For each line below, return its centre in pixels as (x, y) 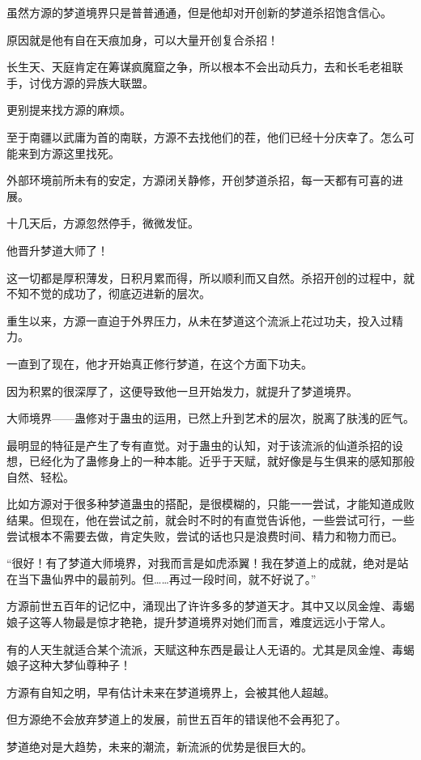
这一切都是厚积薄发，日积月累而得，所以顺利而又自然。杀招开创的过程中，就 (210, 277)
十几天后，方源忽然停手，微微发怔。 (103, 223)
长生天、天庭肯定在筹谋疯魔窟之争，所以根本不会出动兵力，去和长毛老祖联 (205, 67)
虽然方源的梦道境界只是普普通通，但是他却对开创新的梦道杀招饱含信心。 (199, 12)
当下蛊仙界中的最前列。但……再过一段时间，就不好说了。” (167, 578)
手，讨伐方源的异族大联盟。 (80, 82)
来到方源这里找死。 (68, 153)
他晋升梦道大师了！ (57, 250)
